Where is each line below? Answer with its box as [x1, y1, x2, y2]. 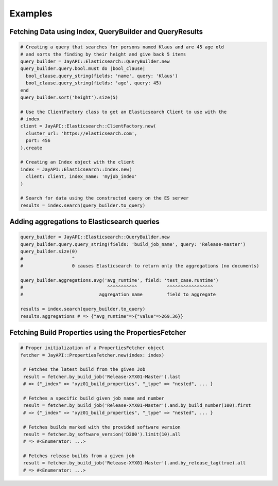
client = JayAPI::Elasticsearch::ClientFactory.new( [20, 123, 157, 129]
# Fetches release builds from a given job [23, 453, 135, 459]
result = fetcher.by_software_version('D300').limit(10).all [23, 431, 181, 437]
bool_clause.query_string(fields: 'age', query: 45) [26, 80, 162, 86]
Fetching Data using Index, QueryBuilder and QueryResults [9, 27, 203, 36]
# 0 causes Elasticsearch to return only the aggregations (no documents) [20, 263, 259, 268]
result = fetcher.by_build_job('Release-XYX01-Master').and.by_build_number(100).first [23, 403, 252, 408]
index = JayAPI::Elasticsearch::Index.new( [20, 166, 132, 172]
